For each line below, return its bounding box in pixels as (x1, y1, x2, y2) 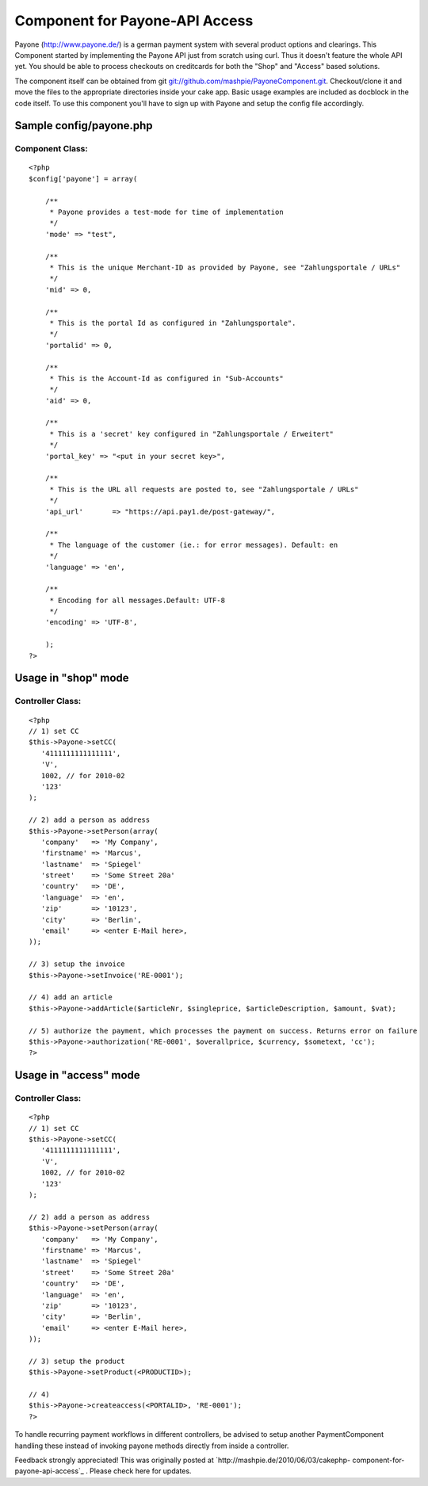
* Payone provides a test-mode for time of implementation (49, 208, 285, 217)
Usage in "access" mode (14, 1068, 140, 1082)
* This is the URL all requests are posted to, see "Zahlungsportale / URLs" (49, 484, 359, 494)
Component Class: (14, 143, 89, 155)
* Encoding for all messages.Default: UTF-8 (49, 595, 226, 605)
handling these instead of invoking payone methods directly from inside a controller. (14, 1441, 289, 1450)
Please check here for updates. (90, 1466, 192, 1476)
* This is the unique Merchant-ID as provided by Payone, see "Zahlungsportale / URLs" (49, 262, 401, 272)
